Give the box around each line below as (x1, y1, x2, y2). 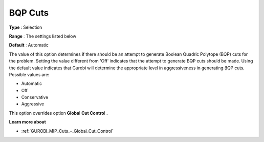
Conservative (21, 94, 48, 100)
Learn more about (9, 119, 46, 125)
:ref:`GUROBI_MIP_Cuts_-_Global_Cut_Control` (21, 128, 114, 134)
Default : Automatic (9, 42, 49, 48)
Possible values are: (9, 71, 50, 78)
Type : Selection (9, 24, 43, 30)
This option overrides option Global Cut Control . (9, 110, 108, 116)
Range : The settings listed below (9, 33, 77, 39)
